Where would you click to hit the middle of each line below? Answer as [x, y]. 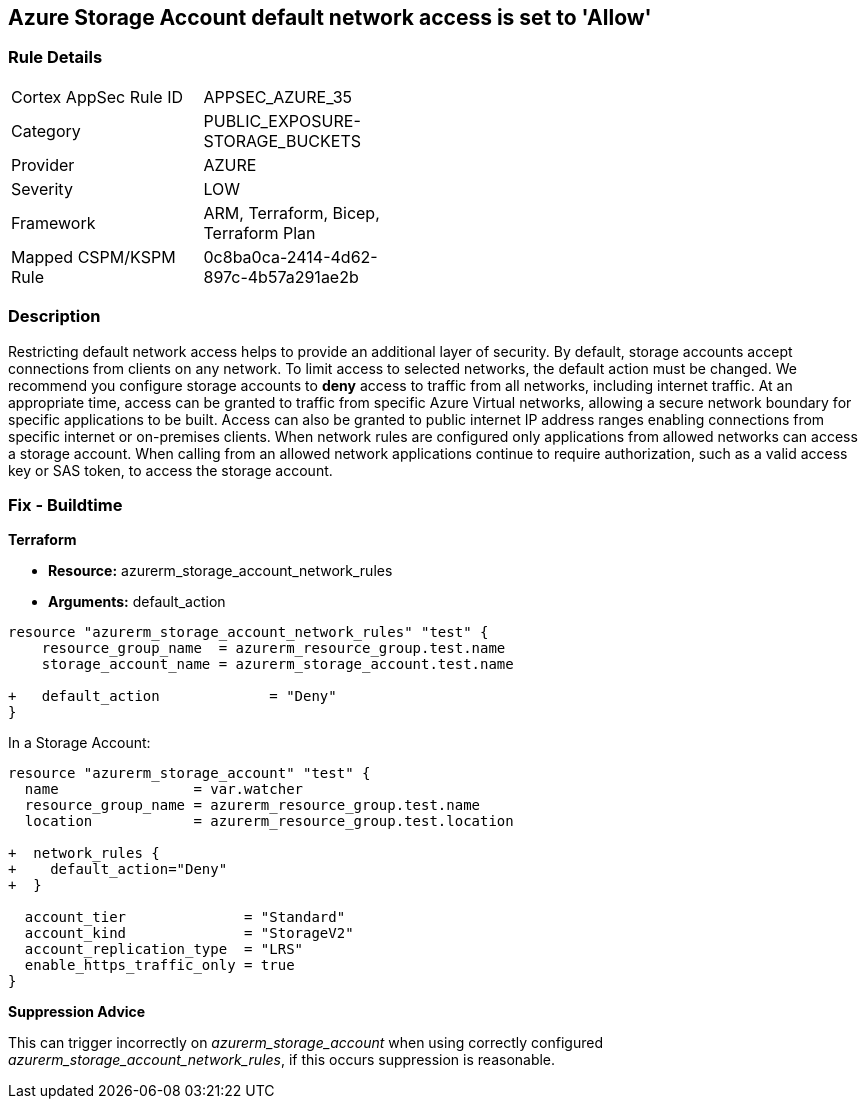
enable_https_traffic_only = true [159, 965]
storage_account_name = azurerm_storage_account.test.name [277, 664]
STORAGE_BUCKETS [282, 140]
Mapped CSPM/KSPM [93, 256]
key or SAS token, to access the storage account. [170, 470]
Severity [42, 188]
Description [54, 316]
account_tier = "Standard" [185, 917]
